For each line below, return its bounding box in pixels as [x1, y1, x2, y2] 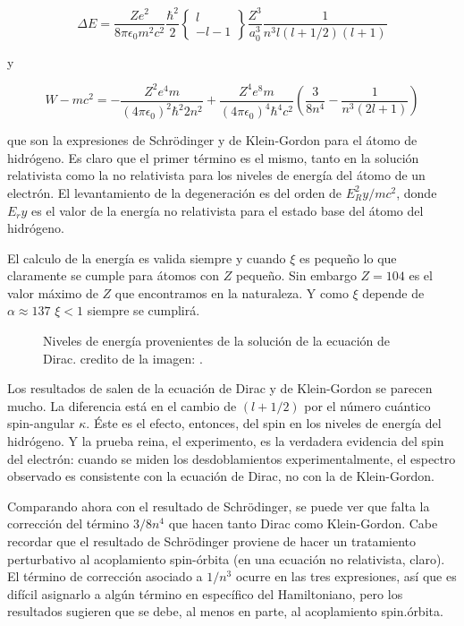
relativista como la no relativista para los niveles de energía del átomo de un [7, 166, 426, 184]
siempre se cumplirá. [87, 301, 200, 320]
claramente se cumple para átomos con [7, 266, 220, 285]
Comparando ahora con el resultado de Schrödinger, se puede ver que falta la [7, 496, 430, 515]
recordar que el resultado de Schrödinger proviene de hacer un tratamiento [7, 532, 417, 551]
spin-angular [7, 414, 75, 433]
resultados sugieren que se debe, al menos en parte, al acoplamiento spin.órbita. [7, 602, 443, 621]
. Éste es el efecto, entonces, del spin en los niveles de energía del [86, 414, 442, 433]
